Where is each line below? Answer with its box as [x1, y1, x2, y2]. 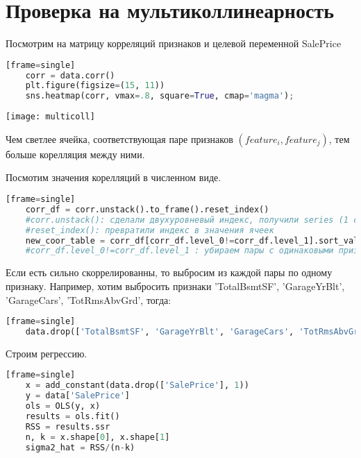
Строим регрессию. [6, 346, 87, 360]
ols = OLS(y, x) [25, 401, 101, 412]
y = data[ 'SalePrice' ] [25, 391, 130, 401]
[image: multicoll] [6, 112, 95, 122]
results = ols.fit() [25, 411, 120, 421]
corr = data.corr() [25, 70, 115, 80]
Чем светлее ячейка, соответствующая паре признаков [6, 131, 233, 146]
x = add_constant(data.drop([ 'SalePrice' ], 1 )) [25, 380, 249, 391]
